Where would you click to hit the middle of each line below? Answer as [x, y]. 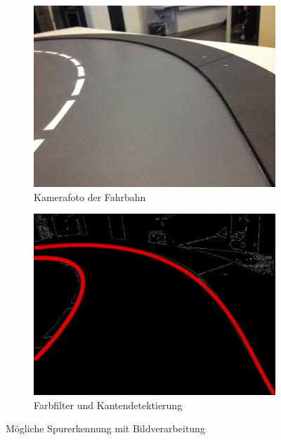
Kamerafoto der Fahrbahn [90, 196]
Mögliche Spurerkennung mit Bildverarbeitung [105, 428]
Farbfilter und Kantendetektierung [108, 405]
